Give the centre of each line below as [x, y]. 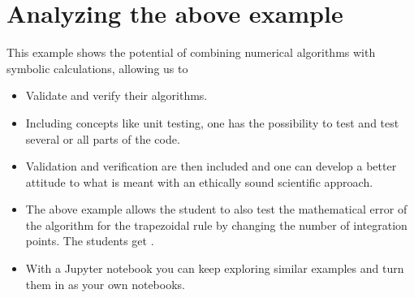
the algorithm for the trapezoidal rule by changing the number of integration [216, 225]
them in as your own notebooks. [105, 284]
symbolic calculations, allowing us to [97, 68]
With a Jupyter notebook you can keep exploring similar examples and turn [215, 268]
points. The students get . [90, 241]
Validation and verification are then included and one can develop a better [211, 166]
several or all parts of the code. [103, 138]
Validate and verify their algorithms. [116, 95]
